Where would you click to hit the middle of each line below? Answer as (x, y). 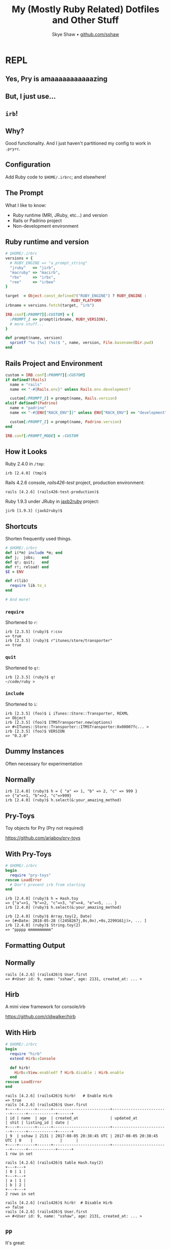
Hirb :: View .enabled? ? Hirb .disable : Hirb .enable (69, 1072)
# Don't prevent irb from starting (48, 885)
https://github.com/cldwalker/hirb (40, 1017)
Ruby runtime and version (47, 242)
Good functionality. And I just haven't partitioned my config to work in (78, 143)
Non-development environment (46, 226)
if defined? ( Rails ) (26, 380)
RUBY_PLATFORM (86, 301)
